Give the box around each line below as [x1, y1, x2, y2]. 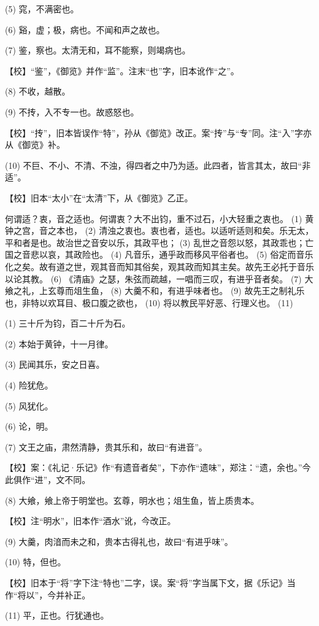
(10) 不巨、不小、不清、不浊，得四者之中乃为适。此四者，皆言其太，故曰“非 [5, 158, 311, 171]
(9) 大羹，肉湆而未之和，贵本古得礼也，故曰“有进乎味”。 [5, 535, 233, 547]
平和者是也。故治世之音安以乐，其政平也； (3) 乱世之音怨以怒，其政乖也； [5, 236, 306, 249]
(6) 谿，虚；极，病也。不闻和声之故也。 [5, 23, 165, 36]
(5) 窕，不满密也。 [5, 2, 79, 15]
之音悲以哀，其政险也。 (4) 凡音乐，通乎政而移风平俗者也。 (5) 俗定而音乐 [13, 248, 313, 261]
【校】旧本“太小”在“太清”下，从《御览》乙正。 [5, 191, 193, 204]
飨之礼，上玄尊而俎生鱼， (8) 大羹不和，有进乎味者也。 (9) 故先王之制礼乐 [5, 284, 305, 297]
